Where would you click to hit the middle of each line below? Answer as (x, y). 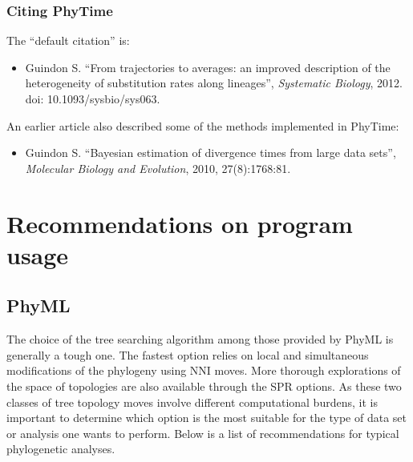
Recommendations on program (180, 223)
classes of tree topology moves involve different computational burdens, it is (192, 402)
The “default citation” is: (68, 40)
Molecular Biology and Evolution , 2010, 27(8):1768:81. (158, 168)
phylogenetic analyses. (61, 449)
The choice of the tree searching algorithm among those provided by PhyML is (200, 339)
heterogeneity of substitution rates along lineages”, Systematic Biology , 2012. (214, 83)
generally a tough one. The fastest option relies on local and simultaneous (188, 354)
